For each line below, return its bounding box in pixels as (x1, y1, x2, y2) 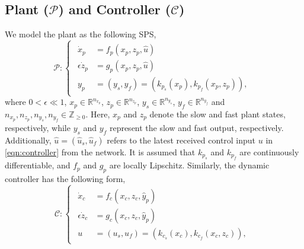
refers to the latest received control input (107, 133, 256, 146)
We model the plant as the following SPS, (5, 28, 156, 40)
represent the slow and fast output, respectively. (109, 121, 284, 133)
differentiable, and (5, 159, 71, 171)
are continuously (239, 145, 299, 158)
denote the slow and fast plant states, (149, 108, 286, 120)
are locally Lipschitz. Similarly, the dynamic (109, 159, 270, 171)
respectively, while (5, 121, 71, 133)
